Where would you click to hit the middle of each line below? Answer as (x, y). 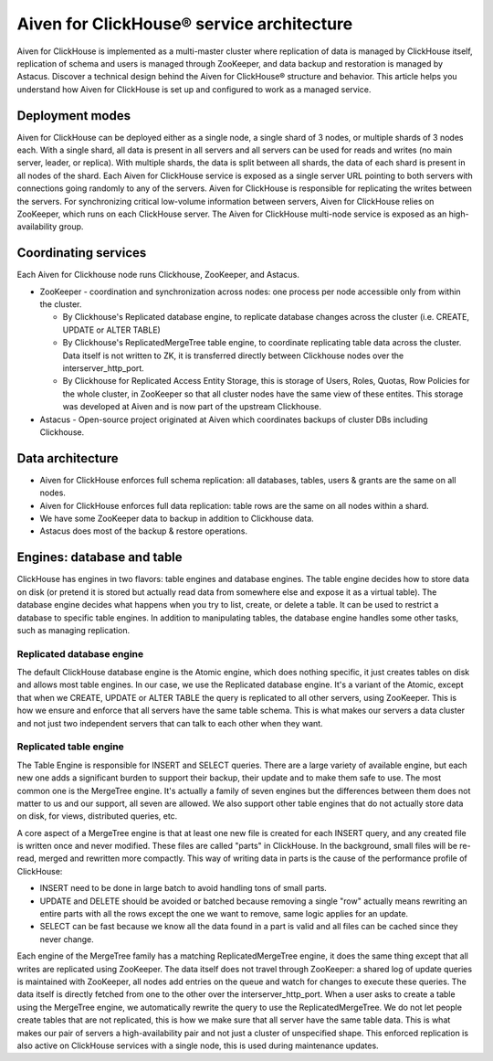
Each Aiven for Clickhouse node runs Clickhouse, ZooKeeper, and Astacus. (158, 275)
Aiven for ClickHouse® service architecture (185, 24)
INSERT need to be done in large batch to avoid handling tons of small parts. (184, 888)
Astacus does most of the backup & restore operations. (144, 531)
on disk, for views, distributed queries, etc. (97, 816)
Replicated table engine (71, 747)
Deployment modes (74, 116)
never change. (67, 939)
